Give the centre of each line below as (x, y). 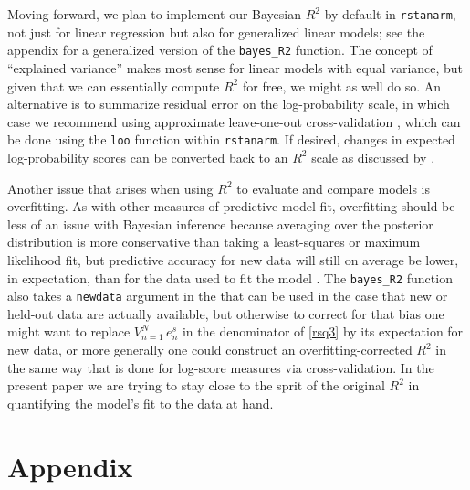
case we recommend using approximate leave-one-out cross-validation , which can (234, 121)
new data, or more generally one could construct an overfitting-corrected (210, 349)
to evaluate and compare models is (334, 188)
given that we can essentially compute (114, 85)
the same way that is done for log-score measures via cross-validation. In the (221, 367)
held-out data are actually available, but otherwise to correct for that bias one (226, 313)
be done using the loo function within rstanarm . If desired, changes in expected (231, 139)
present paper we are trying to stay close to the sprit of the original (196, 385)
